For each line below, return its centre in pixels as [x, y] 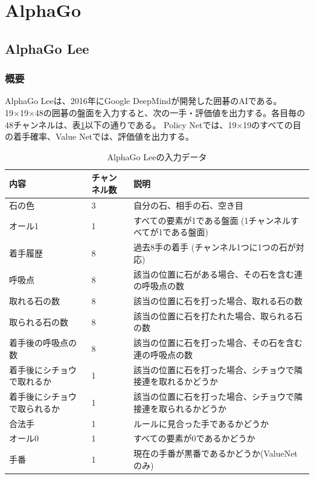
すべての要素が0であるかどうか [194, 438]
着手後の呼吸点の [43, 343]
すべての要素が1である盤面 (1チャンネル [212, 220]
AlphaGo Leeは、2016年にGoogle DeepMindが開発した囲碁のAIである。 [143, 101]
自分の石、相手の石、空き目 [189, 205]
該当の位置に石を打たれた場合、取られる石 [218, 315]
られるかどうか [197, 408]
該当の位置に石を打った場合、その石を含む [218, 343]
